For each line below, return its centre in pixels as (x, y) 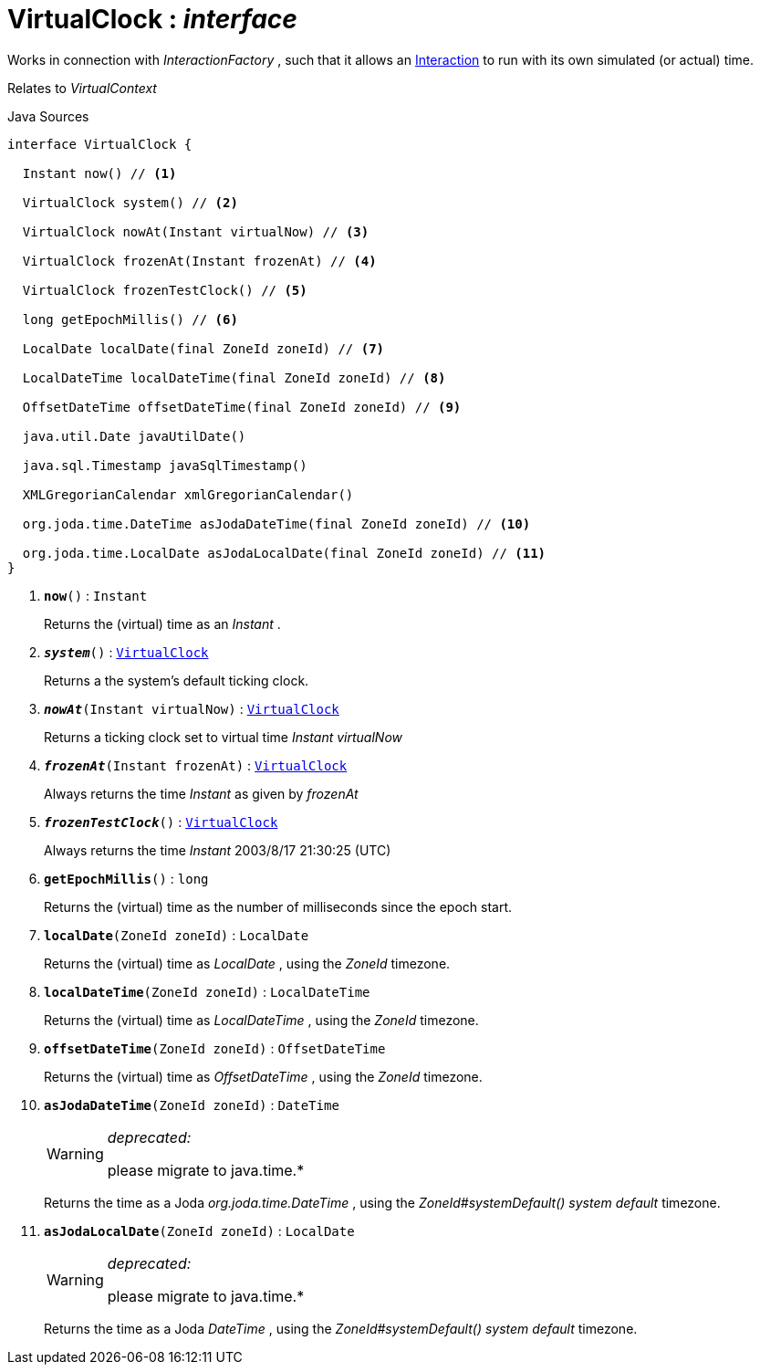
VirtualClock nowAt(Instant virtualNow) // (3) (196, 231)
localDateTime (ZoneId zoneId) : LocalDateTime (207, 991)
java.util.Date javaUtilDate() (134, 436)
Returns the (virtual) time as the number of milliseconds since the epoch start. (278, 906)
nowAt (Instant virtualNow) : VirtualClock (192, 708)
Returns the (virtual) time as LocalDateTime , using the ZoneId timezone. (261, 1020)
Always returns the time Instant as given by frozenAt (201, 793)
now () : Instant (96, 595)
